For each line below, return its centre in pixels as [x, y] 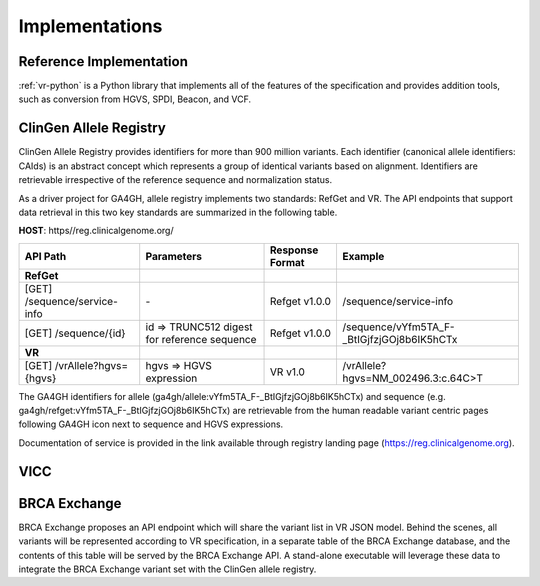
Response [294, 250]
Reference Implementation [103, 61]
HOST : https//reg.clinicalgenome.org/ [96, 231]
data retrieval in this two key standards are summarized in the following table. [178, 212]
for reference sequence [201, 339]
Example [363, 256]
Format [287, 262]
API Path [45, 256]
